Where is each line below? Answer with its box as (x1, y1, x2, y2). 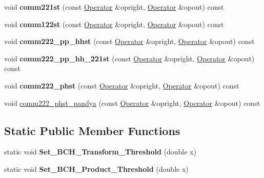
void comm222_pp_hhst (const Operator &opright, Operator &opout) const (4, 36, 255, 47)
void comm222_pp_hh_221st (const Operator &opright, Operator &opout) (4, 53, 255, 63)
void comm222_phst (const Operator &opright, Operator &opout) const (4, 80, 239, 91)
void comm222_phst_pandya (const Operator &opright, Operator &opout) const (4, 97, 260, 108)
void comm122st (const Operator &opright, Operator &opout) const (4, 18, 224, 29)
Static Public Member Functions (4, 122, 180, 138)
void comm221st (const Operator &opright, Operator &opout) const (4, 2, 224, 12)
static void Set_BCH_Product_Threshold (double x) (4, 163, 189, 174)
